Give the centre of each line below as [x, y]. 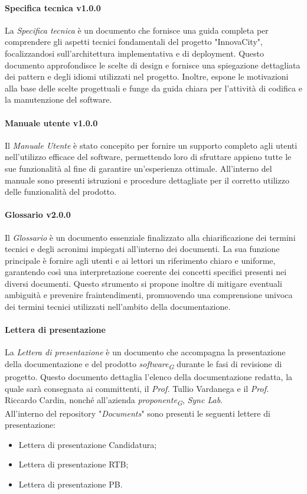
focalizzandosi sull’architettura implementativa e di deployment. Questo [134, 53]
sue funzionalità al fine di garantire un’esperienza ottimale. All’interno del [138, 168]
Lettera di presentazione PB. [71, 484]
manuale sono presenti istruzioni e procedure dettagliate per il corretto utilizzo [147, 180]
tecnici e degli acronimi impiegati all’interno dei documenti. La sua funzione [142, 249]
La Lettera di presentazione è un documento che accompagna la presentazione [145, 352]
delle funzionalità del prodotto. [61, 192]
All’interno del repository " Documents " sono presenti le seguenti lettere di [138, 413]
